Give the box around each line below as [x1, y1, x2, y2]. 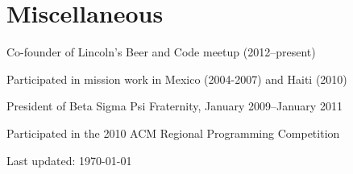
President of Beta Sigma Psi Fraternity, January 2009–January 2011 [6, 97, 343, 114]
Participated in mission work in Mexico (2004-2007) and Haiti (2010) [6, 70, 347, 87]
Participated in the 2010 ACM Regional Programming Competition [6, 124, 340, 141]
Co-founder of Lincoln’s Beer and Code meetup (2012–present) [6, 43, 316, 60]
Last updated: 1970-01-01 [6, 151, 132, 168]
